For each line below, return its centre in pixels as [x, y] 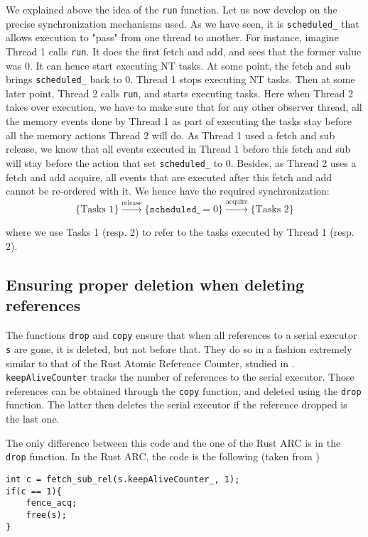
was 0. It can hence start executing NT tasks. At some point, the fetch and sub [178, 65]
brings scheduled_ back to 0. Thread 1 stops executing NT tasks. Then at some [180, 79]
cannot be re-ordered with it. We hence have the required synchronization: [168, 191]
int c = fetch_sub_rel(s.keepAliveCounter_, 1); [123, 479]
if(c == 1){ [34, 491]
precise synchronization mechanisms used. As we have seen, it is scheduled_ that [183, 23]
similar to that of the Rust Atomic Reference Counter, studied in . [150, 363]
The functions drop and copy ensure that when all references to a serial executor [182, 335]
